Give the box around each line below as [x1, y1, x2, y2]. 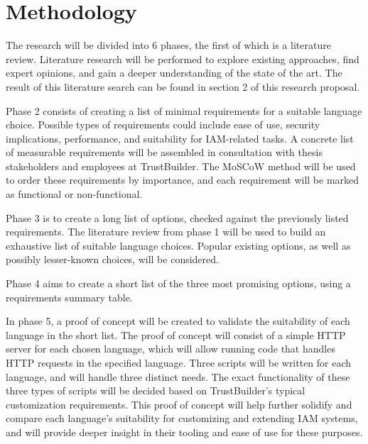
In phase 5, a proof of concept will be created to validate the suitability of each [6, 313, 350, 328]
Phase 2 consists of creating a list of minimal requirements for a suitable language [6, 103, 362, 118]
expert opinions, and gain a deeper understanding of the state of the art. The [6, 65, 342, 80]
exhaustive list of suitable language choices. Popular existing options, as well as [6, 238, 351, 252]
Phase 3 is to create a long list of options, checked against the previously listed [6, 210, 349, 225]
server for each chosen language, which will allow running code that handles [6, 341, 335, 356]
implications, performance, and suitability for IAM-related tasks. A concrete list [6, 131, 354, 145]
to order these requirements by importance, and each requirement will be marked [6, 172, 359, 187]
